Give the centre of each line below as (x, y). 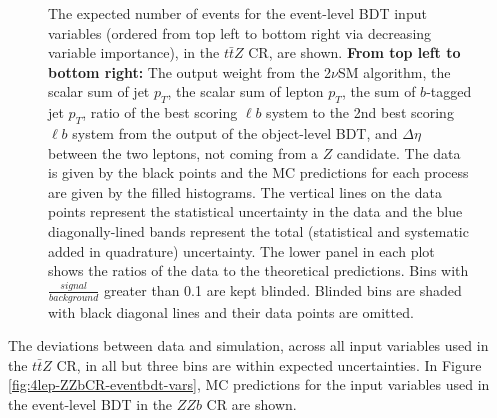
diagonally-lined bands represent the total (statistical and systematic (258, 230)
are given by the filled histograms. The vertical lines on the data (245, 191)
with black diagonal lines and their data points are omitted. (231, 311)
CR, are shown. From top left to (354, 52)
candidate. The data (398, 152)
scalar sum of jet (99, 91)
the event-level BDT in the (90, 403)
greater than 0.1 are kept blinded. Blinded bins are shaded (282, 289)
